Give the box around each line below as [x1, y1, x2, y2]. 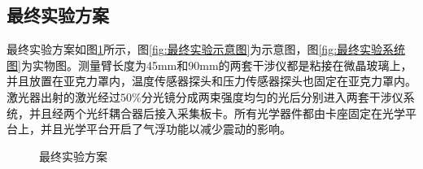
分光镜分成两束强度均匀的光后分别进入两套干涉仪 [141, 88, 403, 105]
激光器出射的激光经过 [7, 88, 120, 105]
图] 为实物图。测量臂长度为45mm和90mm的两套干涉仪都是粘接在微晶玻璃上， [7, 56, 412, 73]
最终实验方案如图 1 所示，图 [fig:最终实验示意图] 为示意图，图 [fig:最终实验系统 [7, 41, 406, 58]
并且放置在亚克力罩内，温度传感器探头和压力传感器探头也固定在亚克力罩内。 [7, 72, 416, 89]
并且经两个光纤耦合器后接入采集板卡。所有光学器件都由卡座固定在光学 [28, 104, 405, 121]
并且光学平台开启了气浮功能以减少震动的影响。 [40, 120, 291, 137]
